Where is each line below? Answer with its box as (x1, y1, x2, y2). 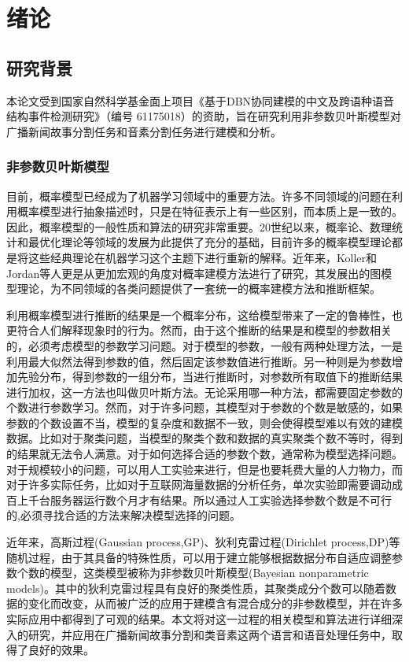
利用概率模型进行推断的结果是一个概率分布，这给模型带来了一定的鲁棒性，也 (6, 306, 403, 323)
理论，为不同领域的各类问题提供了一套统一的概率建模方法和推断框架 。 (17, 280, 381, 297)
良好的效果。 (28, 642, 94, 658)
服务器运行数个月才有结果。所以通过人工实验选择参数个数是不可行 (50, 491, 392, 508)
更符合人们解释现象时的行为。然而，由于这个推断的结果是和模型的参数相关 (6, 322, 392, 338)
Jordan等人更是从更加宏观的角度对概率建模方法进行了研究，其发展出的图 (6, 264, 381, 281)
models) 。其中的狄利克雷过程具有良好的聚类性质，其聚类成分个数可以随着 (6, 579, 385, 596)
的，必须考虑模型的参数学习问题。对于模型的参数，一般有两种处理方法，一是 (6, 337, 403, 353)
